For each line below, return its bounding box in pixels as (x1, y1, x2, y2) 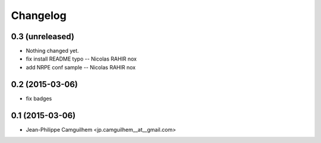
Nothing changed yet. (26, 47, 80, 55)
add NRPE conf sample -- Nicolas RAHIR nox (26, 63, 136, 71)
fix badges (26, 95, 52, 102)
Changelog (11, 9, 67, 22)
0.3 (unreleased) (11, 31, 74, 42)
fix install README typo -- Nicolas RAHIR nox (26, 55, 137, 62)
